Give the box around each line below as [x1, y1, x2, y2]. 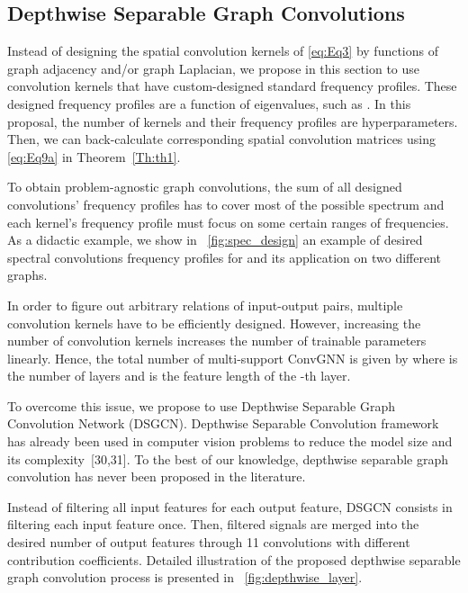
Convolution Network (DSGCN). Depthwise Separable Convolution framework [7, 414, 439, 433]
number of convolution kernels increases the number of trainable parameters [7, 331, 427, 350]
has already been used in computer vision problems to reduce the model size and [7, 432, 453, 451]
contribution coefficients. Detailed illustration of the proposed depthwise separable [7, 550, 461, 569]
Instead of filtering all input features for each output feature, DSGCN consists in [7, 497, 453, 516]
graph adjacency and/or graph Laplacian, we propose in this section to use [7, 58, 420, 77]
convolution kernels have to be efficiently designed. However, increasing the [7, 313, 421, 332]
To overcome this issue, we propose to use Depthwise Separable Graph [7, 396, 395, 415]
